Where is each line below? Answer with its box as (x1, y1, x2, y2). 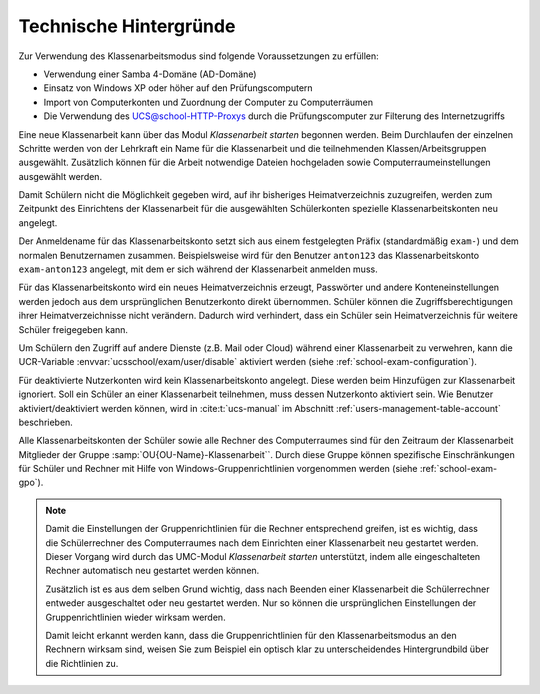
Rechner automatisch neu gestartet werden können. (45, 565, 260, 577)
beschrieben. (18, 416, 74, 428)
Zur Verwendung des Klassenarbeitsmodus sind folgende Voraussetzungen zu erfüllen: (18, 50, 379, 62)
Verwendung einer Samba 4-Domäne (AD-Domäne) (43, 68, 257, 80)
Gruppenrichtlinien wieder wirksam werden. (45, 611, 226, 623)
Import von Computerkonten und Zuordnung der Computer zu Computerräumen (43, 96, 374, 108)
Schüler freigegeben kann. (18, 323, 129, 335)
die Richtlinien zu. (45, 657, 119, 669)
